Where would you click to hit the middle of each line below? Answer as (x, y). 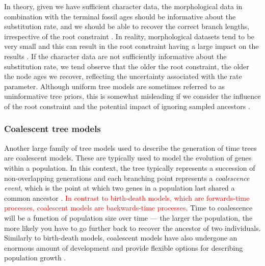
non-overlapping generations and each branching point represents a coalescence (127, 178)
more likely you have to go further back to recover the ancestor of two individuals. (132, 228)
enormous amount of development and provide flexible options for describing (124, 247)
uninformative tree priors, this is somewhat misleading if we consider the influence (132, 96)
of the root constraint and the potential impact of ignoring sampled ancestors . (127, 106)
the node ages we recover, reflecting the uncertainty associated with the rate (123, 76)
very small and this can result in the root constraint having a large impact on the (131, 46)
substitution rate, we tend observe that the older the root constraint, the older (127, 66)
